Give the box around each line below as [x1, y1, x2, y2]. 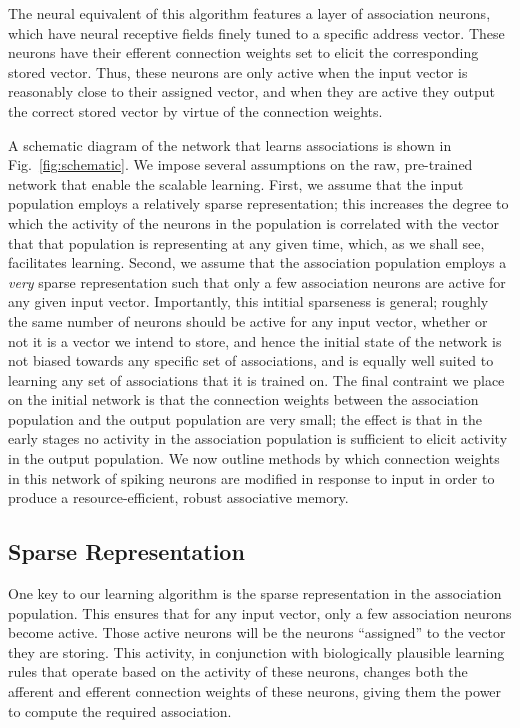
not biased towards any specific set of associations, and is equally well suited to [8, 350, 494, 371]
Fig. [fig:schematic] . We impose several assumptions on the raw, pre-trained [8, 154, 473, 175]
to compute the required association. [8, 700, 232, 721]
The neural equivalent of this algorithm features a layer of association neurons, [8, 3, 491, 23]
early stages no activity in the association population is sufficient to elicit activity [8, 428, 508, 449]
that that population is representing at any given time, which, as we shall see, [8, 232, 485, 253]
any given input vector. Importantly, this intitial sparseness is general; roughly [8, 291, 489, 312]
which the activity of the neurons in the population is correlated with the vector [8, 212, 500, 233]
